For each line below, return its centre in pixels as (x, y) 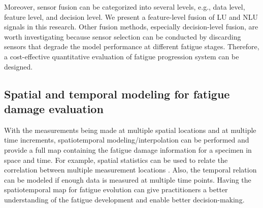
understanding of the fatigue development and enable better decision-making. (124, 199)
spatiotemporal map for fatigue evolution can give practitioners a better (116, 189)
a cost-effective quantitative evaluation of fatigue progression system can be (122, 56)
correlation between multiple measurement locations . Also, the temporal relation (130, 170)
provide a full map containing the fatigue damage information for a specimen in (128, 149)
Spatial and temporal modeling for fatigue (117, 94)
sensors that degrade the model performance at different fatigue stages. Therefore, (132, 46)
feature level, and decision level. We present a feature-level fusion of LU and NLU (131, 16)
